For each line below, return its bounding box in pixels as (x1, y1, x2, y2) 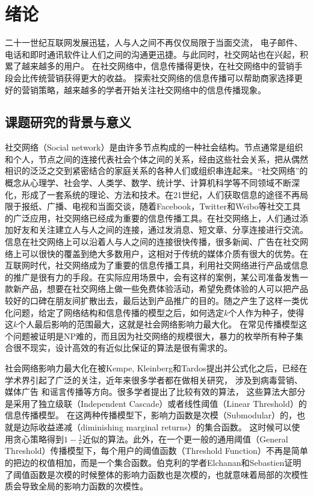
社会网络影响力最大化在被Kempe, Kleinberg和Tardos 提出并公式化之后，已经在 (5, 361, 308, 374)
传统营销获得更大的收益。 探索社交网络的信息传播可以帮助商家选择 (29, 71, 294, 84)
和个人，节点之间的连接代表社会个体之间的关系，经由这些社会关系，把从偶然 (5, 152, 308, 165)
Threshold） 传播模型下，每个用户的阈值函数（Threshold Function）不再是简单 (5, 444, 308, 457)
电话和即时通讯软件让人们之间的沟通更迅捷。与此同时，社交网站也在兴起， (5, 48, 300, 60)
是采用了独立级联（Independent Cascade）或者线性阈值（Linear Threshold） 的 (5, 397, 307, 409)
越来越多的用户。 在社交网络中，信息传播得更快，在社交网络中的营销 (21, 60, 294, 72)
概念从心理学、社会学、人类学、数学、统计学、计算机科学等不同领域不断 (5, 176, 291, 189)
